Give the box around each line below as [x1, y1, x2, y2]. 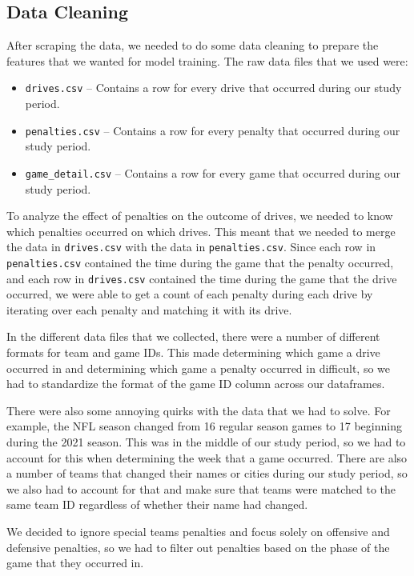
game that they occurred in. [6, 554, 144, 571]
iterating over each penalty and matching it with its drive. [6, 301, 292, 318]
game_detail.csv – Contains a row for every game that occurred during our [25, 164, 401, 181]
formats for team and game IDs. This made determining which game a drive [6, 344, 380, 361]
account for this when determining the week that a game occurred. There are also [6, 449, 408, 466]
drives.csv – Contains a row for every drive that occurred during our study [25, 79, 402, 96]
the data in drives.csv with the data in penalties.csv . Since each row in [6, 238, 376, 255]
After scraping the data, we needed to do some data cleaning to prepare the [6, 37, 379, 54]
